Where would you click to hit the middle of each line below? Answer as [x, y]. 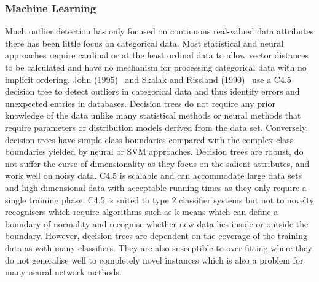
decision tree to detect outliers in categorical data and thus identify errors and [152, 91]
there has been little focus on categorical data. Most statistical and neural [144, 43]
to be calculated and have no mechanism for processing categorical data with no [156, 67]
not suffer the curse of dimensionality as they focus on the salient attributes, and [157, 163]
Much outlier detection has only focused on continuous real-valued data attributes [159, 31]
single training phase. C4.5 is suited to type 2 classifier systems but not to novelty [159, 199]
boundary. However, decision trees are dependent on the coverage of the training [156, 236]
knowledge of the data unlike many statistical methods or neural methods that [153, 115]
